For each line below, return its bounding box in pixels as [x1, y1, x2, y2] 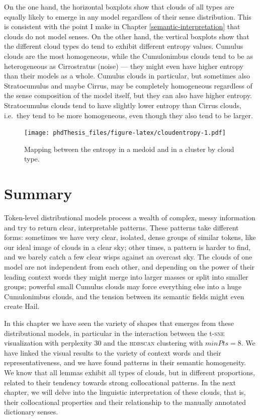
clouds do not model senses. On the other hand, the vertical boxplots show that [4, 31, 249, 41]
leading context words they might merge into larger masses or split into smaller [4, 271, 248, 282]
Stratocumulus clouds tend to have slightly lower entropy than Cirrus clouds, [4, 100, 241, 110]
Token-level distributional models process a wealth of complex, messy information [4, 212, 255, 223]
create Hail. [4, 301, 40, 311]
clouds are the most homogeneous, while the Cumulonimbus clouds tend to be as [4, 50, 253, 61]
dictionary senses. [4, 406, 58, 417]
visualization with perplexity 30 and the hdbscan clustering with [4, 338, 203, 348]
